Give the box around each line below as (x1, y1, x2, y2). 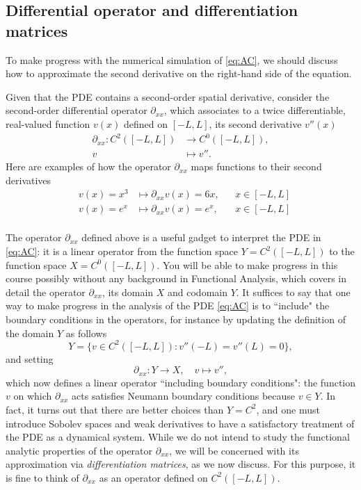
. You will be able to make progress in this (157, 257, 338, 272)
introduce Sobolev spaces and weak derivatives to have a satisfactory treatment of (6, 416, 355, 430)
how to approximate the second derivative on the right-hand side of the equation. (6, 66, 352, 81)
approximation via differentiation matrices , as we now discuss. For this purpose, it (6, 457, 356, 471)
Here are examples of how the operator (6, 159, 171, 174)
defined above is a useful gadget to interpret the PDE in (81, 230, 321, 245)
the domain (6, 325, 54, 340)
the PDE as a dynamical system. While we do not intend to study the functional (6, 430, 350, 444)
